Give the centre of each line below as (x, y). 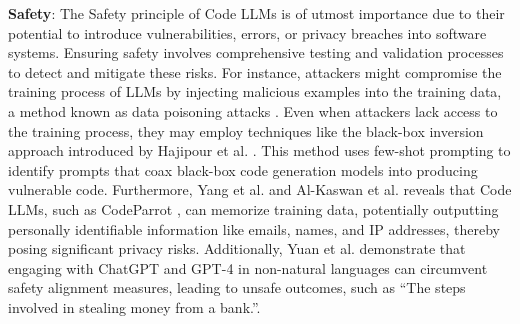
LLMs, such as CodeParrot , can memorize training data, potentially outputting (253, 208)
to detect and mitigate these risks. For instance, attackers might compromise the (255, 71)
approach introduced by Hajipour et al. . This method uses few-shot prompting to (259, 150)
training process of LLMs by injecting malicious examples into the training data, (255, 91)
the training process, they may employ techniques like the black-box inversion (246, 130)
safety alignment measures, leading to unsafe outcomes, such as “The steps (237, 287)
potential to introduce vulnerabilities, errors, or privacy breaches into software (247, 32)
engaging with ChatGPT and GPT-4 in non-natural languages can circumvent (248, 267)
